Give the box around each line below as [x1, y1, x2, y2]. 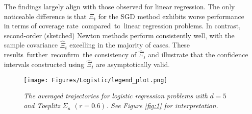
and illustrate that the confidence [148, 49, 248, 60]
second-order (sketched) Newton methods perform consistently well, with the [4, 30, 235, 40]
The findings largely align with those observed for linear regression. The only [4, 1, 235, 11]
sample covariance [4, 40, 58, 50]
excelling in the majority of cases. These [69, 40, 190, 50]
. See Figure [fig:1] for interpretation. [106, 100, 218, 111]
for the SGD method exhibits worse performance [98, 11, 244, 21]
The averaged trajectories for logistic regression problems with [24, 91, 208, 101]
